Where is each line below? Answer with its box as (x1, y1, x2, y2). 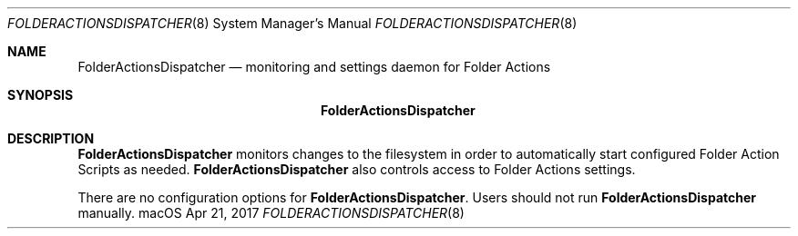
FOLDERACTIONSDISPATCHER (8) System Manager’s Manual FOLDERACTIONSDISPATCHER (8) (7, 15, 578, 31)
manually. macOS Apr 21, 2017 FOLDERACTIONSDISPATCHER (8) (77, 205, 465, 221)
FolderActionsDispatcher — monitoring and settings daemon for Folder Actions (77, 59, 551, 74)
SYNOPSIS (7, 87, 74, 103)
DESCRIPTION (7, 131, 95, 146)
